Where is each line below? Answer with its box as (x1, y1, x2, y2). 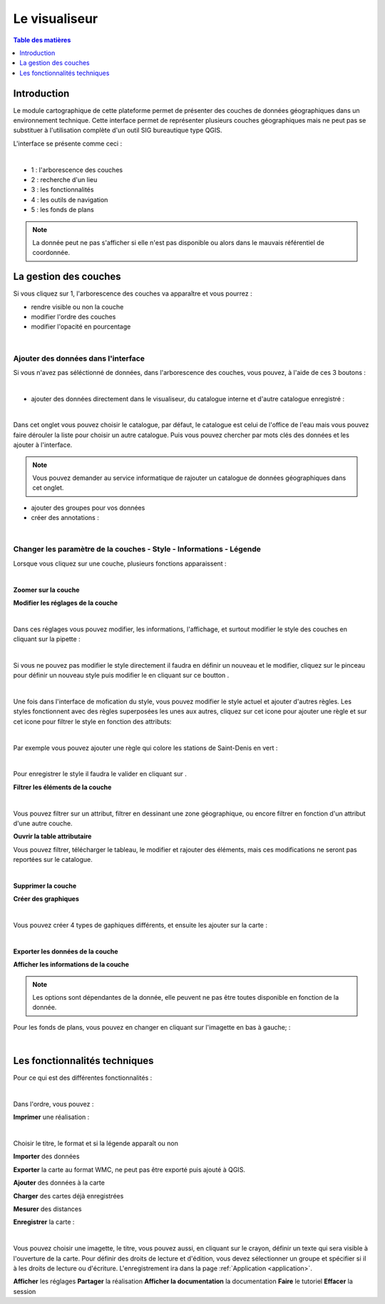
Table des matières (13, 36, 71, 44)
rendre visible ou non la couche (31, 302, 124, 311)
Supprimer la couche (13, 881, 77, 890)
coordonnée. (32, 249, 71, 257)
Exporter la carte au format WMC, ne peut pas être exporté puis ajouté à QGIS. (13, 1165, 246, 1174)
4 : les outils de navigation (31, 195, 108, 204)
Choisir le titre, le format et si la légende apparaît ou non (13, 1139, 178, 1148)
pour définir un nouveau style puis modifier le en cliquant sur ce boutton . (13, 671, 230, 680)
